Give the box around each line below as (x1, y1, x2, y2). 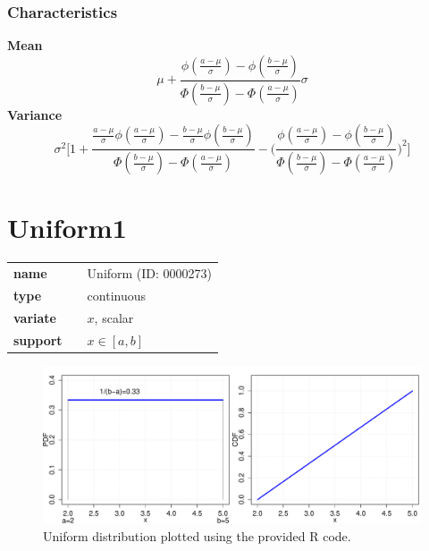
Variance (7, 105, 63, 123)
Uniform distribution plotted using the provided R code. (43, 526, 351, 545)
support (13, 330, 63, 349)
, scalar (94, 308, 134, 326)
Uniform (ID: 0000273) (87, 264, 213, 283)
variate (13, 308, 56, 326)
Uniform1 (7, 209, 127, 246)
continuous (87, 285, 147, 304)
